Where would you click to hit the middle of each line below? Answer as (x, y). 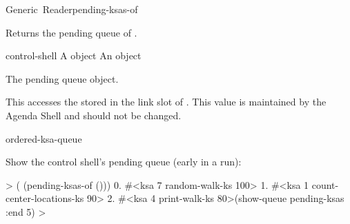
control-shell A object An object (74, 55)
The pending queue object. (62, 78)
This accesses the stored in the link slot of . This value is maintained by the (166, 102)
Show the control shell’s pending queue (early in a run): (124, 162)
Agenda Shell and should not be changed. (94, 115)
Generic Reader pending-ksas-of (72, 9)
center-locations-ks (45, 198)
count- (325, 184)
